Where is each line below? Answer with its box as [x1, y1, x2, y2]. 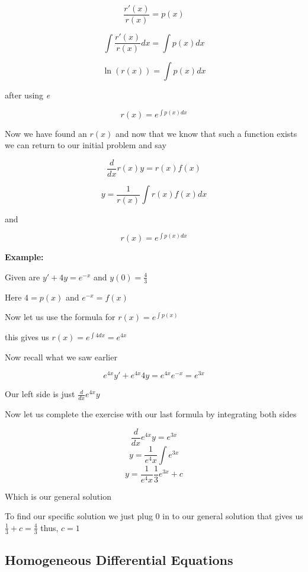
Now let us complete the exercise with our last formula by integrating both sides [5, 408, 297, 420]
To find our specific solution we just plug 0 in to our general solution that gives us [5, 510, 303, 522]
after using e [5, 89, 50, 101]
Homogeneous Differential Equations [5, 551, 233, 569]
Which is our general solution [5, 490, 111, 502]
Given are [5, 270, 40, 283]
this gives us [5, 330, 49, 343]
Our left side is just [5, 388, 75, 400]
